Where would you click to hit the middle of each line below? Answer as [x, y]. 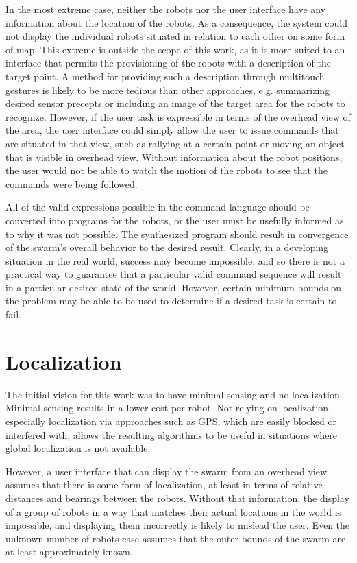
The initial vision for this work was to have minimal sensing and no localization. [174, 394]
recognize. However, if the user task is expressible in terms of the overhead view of [178, 116]
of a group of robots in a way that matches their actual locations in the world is [174, 511]
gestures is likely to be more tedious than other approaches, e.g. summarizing [168, 89]
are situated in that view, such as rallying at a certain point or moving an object [175, 143]
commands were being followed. [72, 183]
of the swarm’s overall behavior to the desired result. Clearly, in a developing [167, 247]
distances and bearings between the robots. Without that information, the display [177, 498]
